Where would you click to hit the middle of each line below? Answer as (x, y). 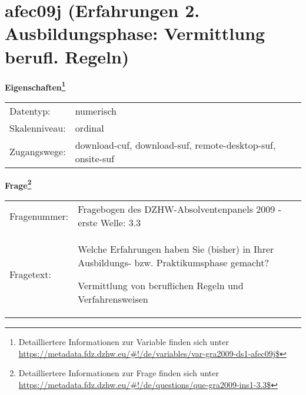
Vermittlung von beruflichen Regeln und (161, 285)
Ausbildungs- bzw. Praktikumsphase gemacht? (173, 262)
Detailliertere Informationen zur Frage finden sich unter (119, 373)
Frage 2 (18, 184)
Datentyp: (30, 111)
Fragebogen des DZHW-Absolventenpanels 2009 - (179, 209)
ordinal (89, 128)
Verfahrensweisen (113, 299)
